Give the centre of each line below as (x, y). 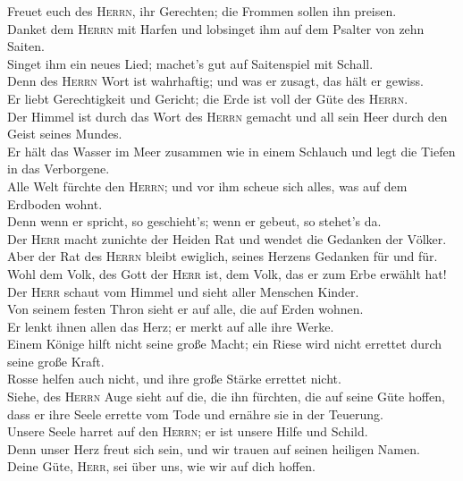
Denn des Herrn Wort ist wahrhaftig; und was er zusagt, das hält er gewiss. (215, 81)
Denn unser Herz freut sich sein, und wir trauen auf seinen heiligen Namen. (214, 448)
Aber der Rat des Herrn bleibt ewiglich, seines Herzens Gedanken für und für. (223, 256)
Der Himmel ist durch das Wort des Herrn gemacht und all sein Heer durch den (227, 116)
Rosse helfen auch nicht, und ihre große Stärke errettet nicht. (174, 379)
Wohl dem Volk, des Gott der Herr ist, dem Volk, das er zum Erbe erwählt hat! (227, 273)
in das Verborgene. (59, 169)
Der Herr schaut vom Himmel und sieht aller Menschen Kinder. (183, 291)
